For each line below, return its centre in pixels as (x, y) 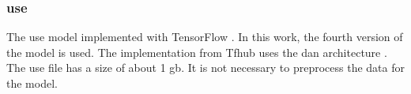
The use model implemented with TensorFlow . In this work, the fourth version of (205, 37)
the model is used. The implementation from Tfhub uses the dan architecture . (197, 52)
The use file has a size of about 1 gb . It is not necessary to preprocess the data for (205, 68)
